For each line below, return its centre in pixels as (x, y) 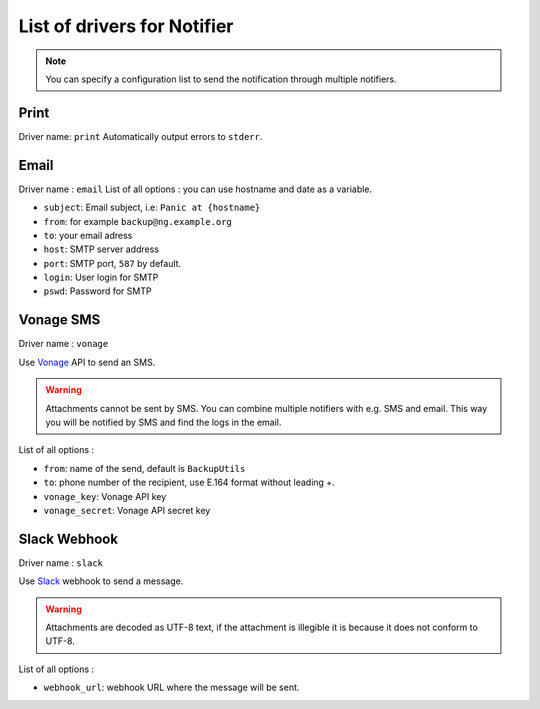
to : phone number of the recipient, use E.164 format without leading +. (189, 482)
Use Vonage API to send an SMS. (87, 362)
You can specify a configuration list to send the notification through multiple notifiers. (221, 79)
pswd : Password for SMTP (97, 291)
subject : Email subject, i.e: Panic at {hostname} (152, 207)
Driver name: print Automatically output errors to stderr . (140, 136)
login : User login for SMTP (101, 277)
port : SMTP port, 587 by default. (112, 263)
